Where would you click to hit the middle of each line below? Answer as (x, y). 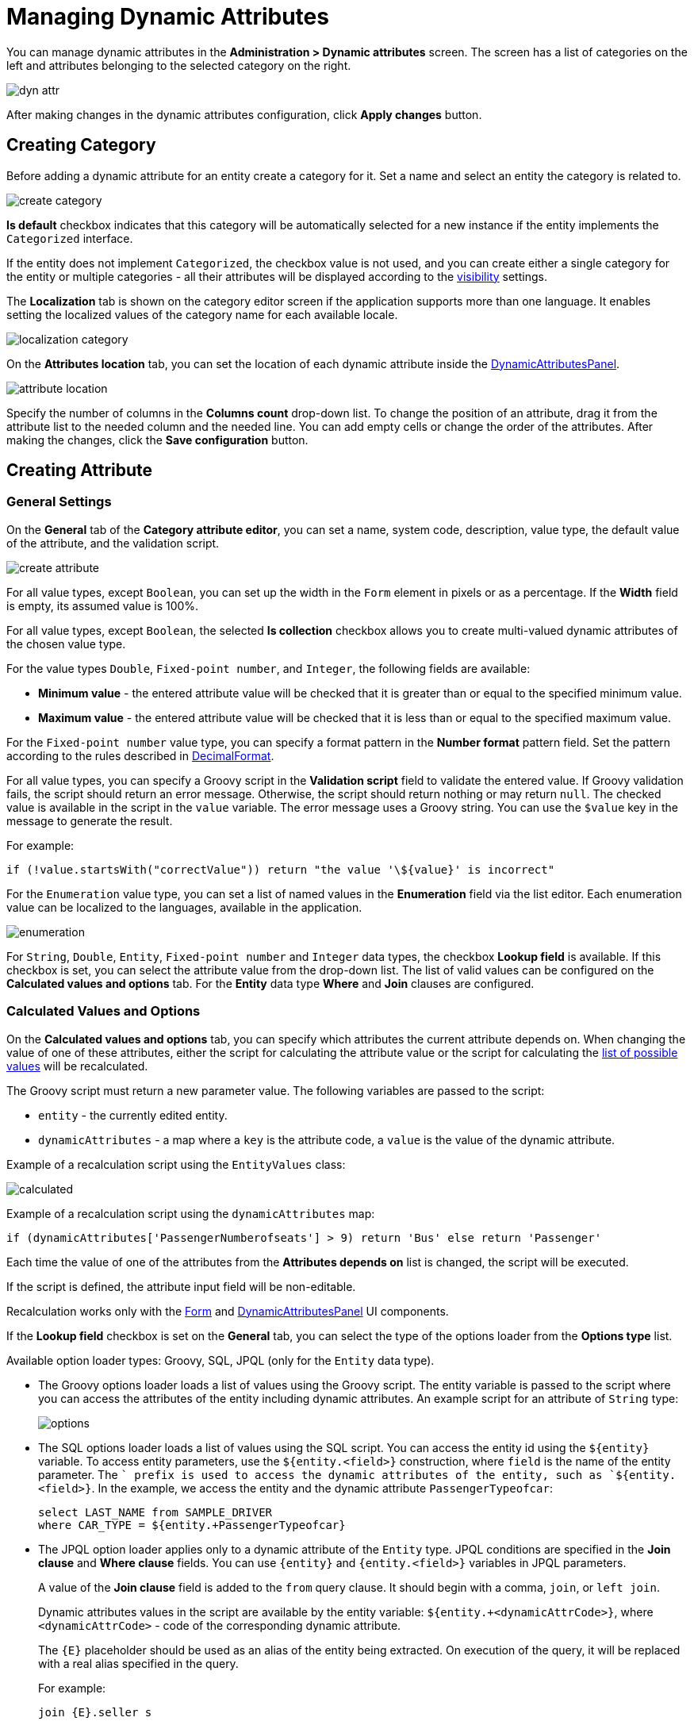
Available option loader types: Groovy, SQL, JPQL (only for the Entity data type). (220, 1360)
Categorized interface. (70, 238)
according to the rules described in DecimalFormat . (140, 755)
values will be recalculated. (77, 1066)
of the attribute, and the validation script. (113, 543)
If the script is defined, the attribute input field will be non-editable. (181, 1286)
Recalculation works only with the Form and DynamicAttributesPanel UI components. (228, 1311)
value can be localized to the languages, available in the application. (184, 907)
